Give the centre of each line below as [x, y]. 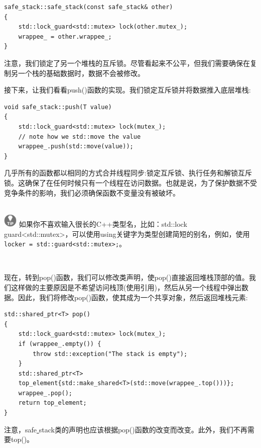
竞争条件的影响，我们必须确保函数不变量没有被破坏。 [92, 192]
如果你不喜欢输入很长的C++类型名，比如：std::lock [103, 223]
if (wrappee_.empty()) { [60, 344]
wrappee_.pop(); [45, 393]
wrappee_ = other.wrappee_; [65, 36]
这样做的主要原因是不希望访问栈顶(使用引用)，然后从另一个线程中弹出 [126, 287]
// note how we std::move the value [80, 137]
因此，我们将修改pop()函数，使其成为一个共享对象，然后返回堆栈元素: [133, 297]
